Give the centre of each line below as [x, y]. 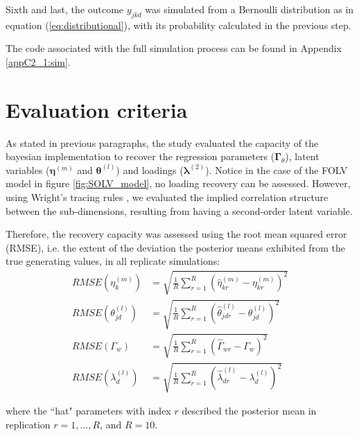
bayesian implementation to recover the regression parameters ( [140, 156]
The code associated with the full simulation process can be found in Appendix [174, 48]
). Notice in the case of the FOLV [277, 169]
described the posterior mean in [249, 411]
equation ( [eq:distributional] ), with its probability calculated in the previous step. [178, 25]
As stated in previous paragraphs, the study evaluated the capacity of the [162, 142]
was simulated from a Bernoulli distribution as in [249, 9]
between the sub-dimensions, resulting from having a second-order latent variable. [179, 210]
